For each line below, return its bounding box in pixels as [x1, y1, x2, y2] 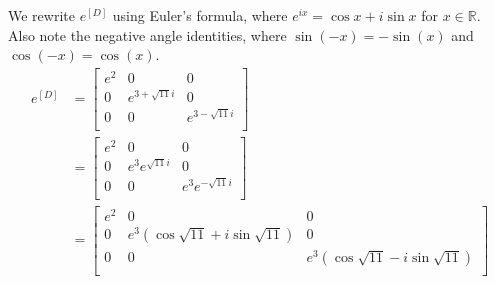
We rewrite [8, 5, 75, 25]
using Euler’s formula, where [112, 5, 288, 25]
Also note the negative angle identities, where [8, 24, 287, 45]
